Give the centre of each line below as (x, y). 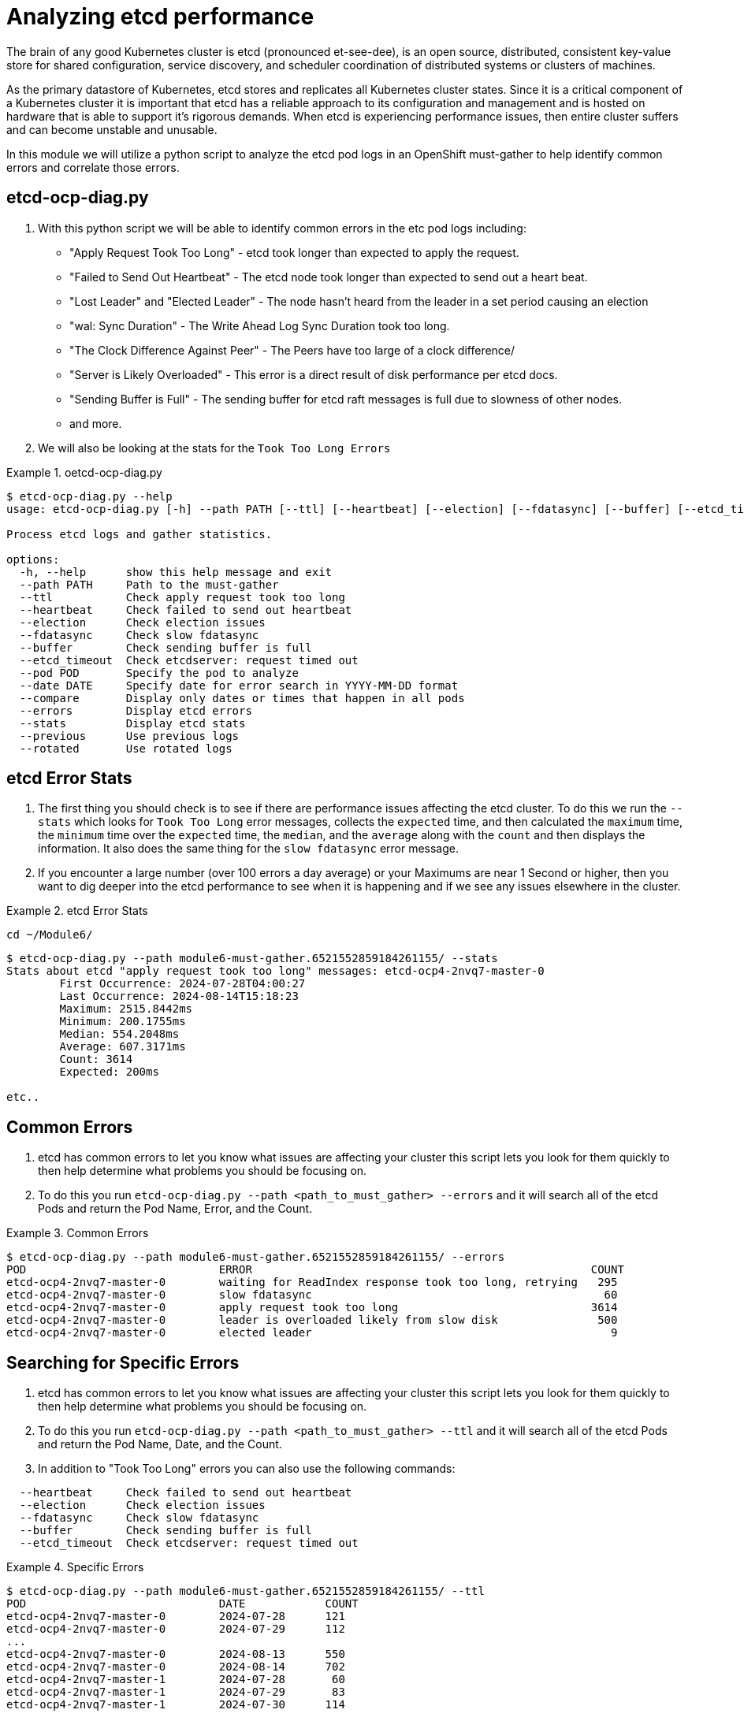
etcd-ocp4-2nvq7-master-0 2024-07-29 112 (176, 1629)
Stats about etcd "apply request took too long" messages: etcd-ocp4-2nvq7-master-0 (275, 971)
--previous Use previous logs (129, 736)
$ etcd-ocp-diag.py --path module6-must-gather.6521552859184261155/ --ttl (246, 1591)
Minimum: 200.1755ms (123, 1022)
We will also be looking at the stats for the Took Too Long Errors (214, 448)
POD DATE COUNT (182, 1604)
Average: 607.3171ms (123, 1047)
